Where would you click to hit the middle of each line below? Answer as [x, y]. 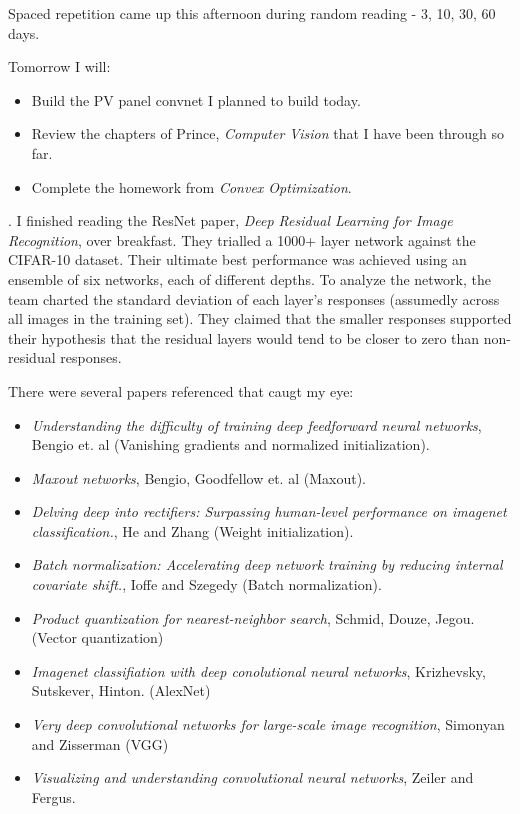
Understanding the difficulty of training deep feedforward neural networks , [256, 424]
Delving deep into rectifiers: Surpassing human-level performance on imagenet [269, 511]
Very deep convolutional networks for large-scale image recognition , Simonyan [268, 724]
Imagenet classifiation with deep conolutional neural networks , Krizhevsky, [258, 670]
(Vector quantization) [97, 637]
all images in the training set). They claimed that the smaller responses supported [260, 318]
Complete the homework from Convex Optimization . [191, 186]
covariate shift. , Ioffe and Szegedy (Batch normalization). [206, 584]
